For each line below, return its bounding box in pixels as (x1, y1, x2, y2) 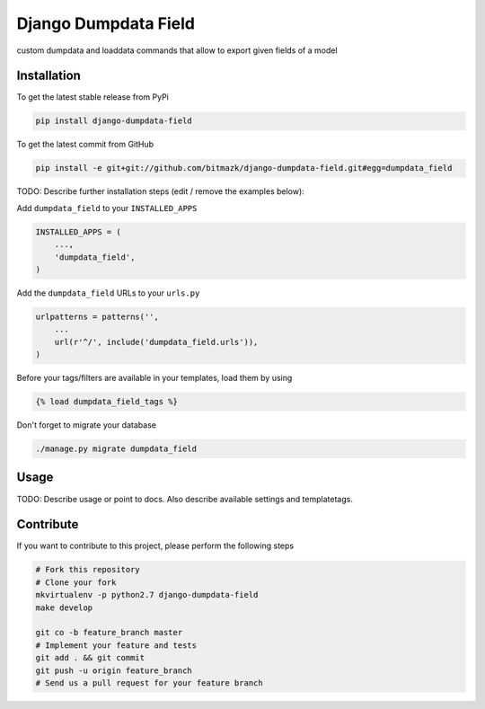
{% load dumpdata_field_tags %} (35, 396, 179, 407)
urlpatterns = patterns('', (35, 311, 159, 322)
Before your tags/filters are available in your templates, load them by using (16, 373, 293, 384)
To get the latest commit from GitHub (16, 139, 154, 150)
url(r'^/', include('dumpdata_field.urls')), (54, 337, 259, 347)
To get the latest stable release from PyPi (16, 92, 170, 102)
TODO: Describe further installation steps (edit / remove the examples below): (16, 186, 304, 197)
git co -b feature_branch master (35, 627, 183, 638)
